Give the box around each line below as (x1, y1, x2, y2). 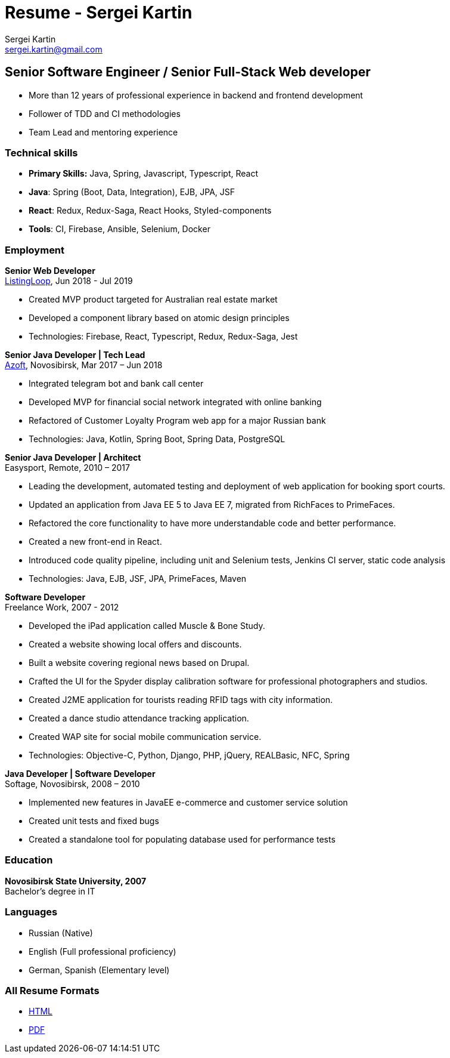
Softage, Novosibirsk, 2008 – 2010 (5, 779, 140, 789)
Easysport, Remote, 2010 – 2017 (5, 462, 130, 473)
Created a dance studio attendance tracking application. (29, 713, 249, 724)
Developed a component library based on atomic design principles (29, 313, 290, 323)
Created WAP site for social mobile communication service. (29, 732, 262, 742)
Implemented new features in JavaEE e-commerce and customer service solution (29, 797, 348, 808)
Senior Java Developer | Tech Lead (5, 350, 145, 360)
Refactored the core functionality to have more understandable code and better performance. (29, 518, 396, 529)
